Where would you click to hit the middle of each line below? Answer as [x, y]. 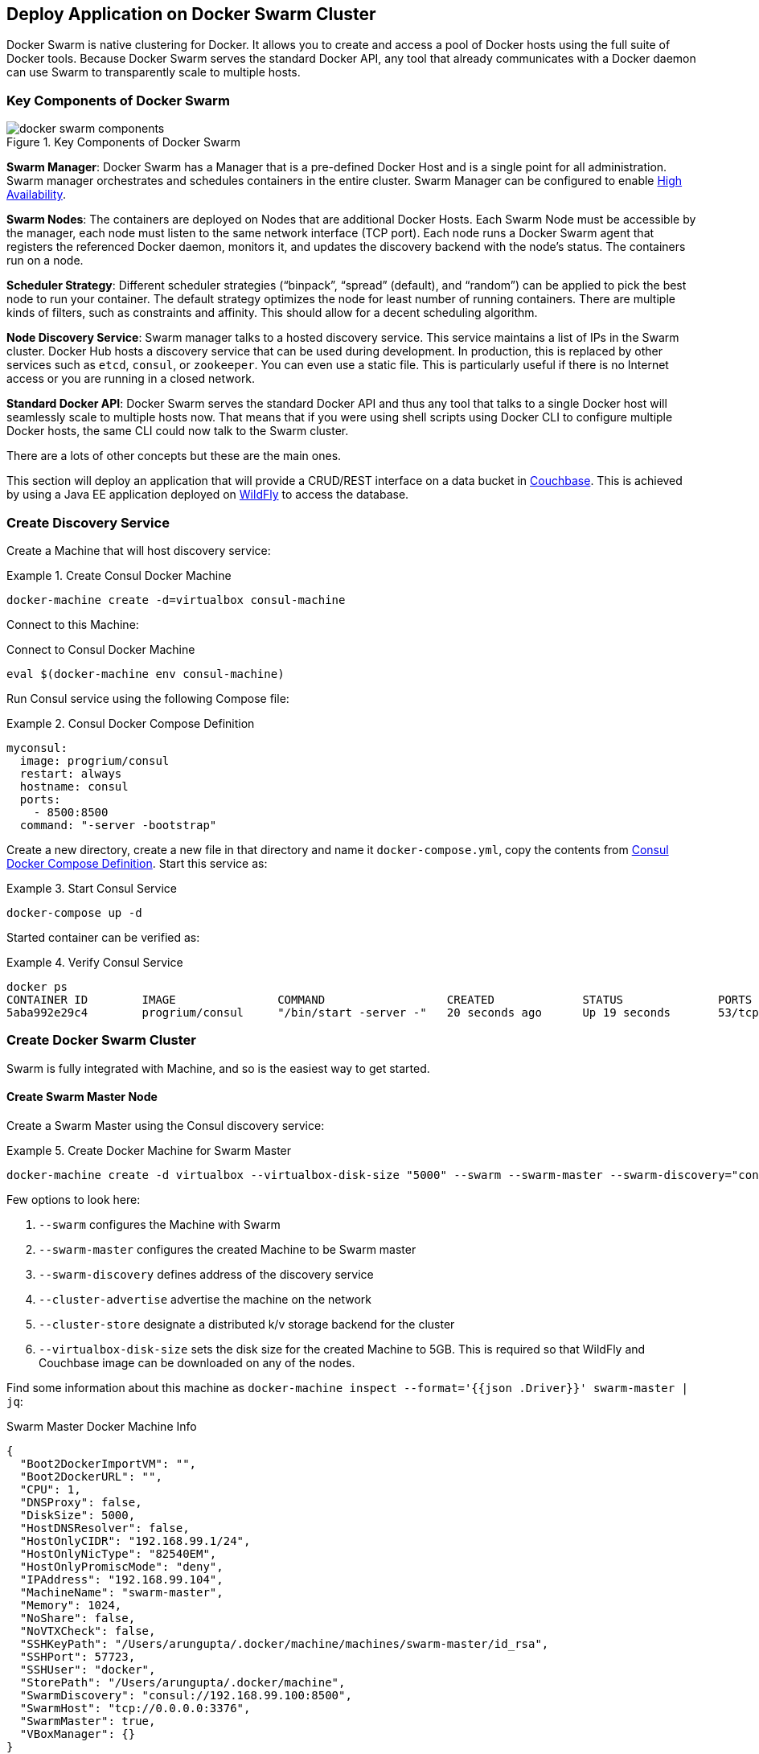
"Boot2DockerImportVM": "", [108, 1463]
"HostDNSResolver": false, [105, 1528]
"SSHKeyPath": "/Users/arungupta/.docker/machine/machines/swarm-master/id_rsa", [284, 1643]
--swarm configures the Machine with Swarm [160, 1224]
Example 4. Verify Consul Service [95, 962]
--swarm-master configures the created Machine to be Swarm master [228, 1249]
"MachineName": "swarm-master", [121, 1592]
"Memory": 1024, [71, 1605]
